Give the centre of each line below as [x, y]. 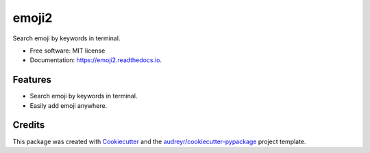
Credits [29, 125]
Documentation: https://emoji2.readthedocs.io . [96, 60]
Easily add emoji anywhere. [69, 105]
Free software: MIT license [67, 51]
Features [32, 80]
